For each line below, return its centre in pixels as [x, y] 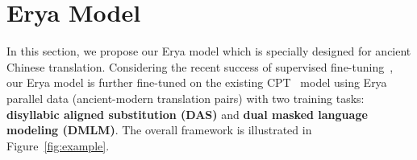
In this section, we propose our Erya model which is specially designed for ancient [209, 51]
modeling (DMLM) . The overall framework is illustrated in [159, 130]
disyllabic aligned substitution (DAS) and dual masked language [187, 114]
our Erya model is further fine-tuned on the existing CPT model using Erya [197, 82]
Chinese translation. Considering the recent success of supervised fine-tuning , [200, 66]
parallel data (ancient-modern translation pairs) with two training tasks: [186, 98]
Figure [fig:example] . [58, 145]
